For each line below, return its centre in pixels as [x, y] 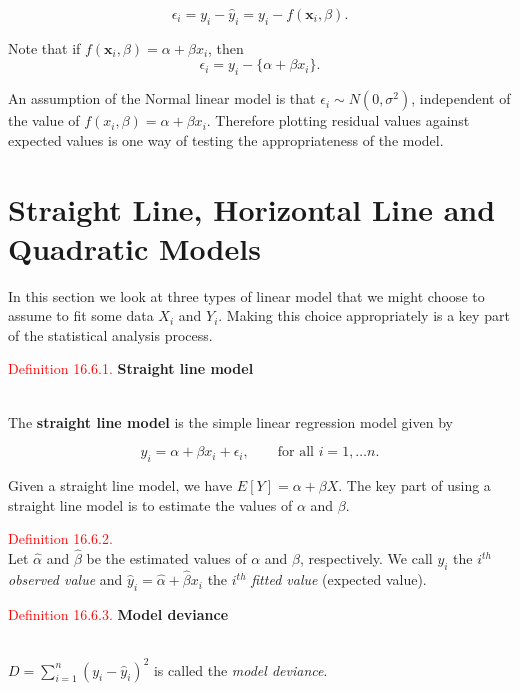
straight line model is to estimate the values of [150, 504]
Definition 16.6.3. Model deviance [118, 613]
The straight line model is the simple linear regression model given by [230, 421]
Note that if [44, 47]
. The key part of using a [414, 485]
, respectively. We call [366, 558]
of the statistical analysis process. [110, 334]
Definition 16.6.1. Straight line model [131, 368]
